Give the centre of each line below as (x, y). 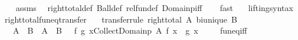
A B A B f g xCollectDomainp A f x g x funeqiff (130, 30)
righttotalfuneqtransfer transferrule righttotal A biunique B (121, 19)
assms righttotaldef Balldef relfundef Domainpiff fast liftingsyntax (154, 8)
